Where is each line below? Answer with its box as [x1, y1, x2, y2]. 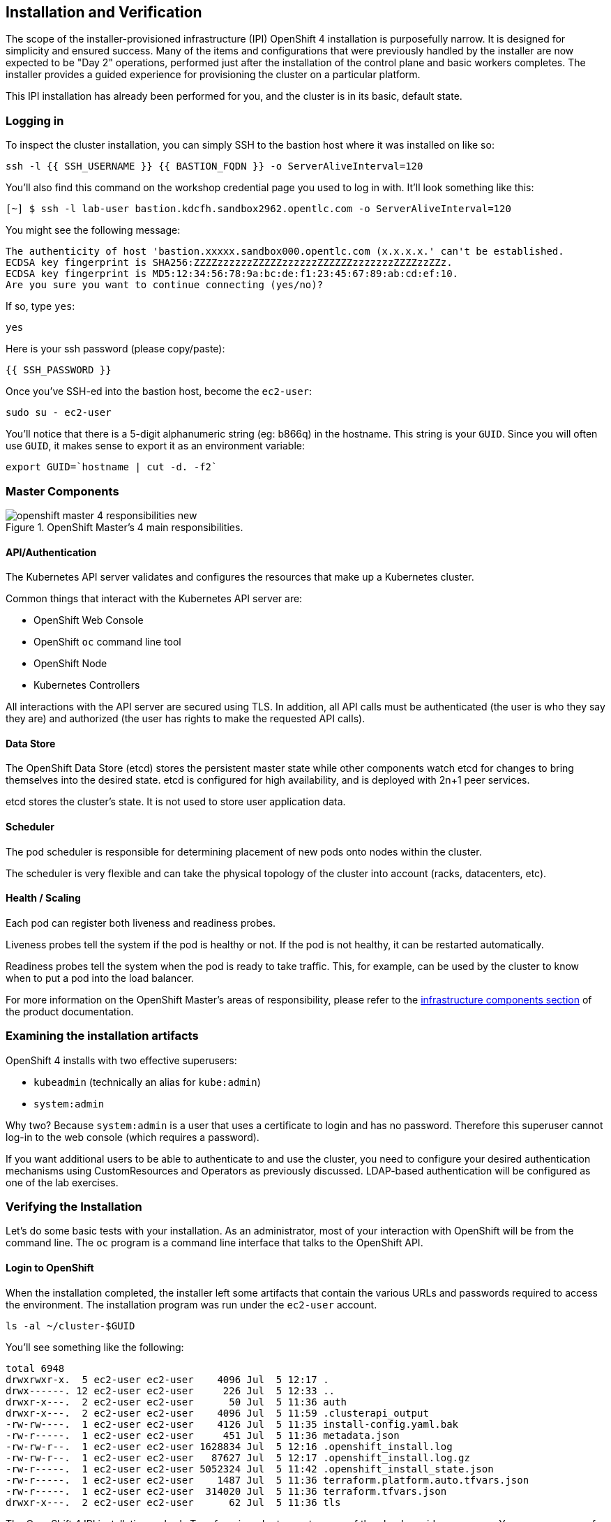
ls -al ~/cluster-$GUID [6, 1320, 135, 1331]
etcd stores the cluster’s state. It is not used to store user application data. [6, 796, 346, 808]
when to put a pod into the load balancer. [6, 971, 194, 984]
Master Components [6, 484, 119, 498]
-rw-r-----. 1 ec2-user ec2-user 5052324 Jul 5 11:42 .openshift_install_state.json [6, 1463, 494, 1475]
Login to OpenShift [6, 1261, 94, 1274]
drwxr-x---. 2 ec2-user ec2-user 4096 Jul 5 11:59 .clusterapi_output [6, 1407, 429, 1419]
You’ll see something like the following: [6, 1341, 184, 1353]
